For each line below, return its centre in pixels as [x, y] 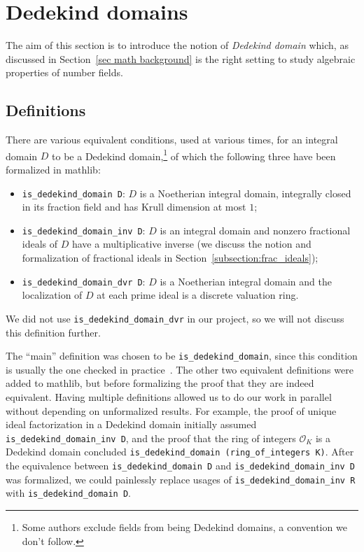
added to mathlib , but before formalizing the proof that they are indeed [160, 383]
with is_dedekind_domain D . [68, 493]
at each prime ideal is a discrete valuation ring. [198, 295]
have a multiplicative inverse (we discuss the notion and [191, 244]
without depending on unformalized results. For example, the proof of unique [171, 410]
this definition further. [53, 332]
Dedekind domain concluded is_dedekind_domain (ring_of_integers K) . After [180, 452]
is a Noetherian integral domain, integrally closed [245, 193]
